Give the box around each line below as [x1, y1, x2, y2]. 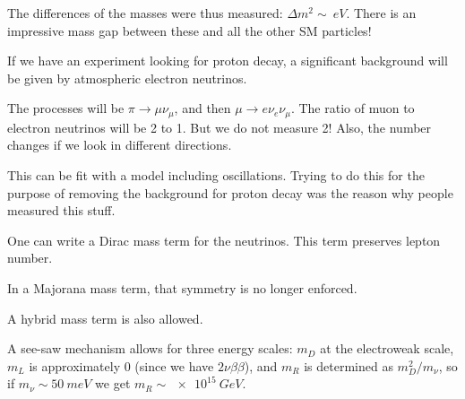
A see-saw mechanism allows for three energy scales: [7, 339, 293, 358]
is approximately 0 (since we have [29, 356, 214, 375]
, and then [174, 99, 231, 117]
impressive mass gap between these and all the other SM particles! [7, 21, 372, 39]
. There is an [346, 4, 417, 22]
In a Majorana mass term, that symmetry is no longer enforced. [7, 278, 357, 297]
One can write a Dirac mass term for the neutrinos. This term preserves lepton [7, 230, 441, 249]
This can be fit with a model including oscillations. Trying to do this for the [7, 166, 425, 185]
